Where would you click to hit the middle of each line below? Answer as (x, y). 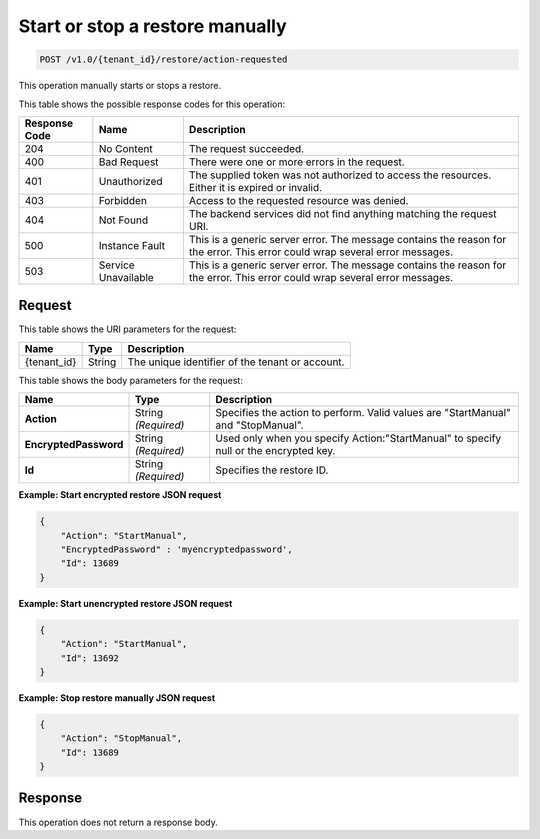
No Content (126, 148)
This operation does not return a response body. (118, 822)
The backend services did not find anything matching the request (342, 213)
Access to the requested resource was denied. (298, 200)
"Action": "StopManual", (121, 738)
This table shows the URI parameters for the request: (127, 329)
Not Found (123, 220)
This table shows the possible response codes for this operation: (152, 104)
